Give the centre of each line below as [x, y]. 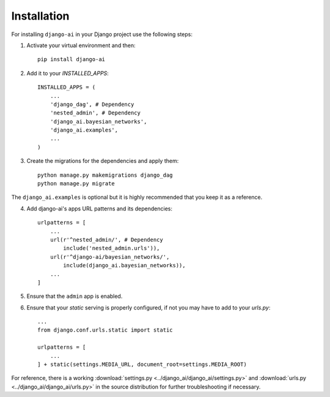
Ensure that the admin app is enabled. [75, 296]
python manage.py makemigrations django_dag [105, 175]
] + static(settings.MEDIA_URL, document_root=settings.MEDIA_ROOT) [142, 365]
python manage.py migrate [76, 184]
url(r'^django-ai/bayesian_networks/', [110, 257]
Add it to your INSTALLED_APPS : [68, 73]
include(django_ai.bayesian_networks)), [124, 265]
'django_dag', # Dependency [92, 104]
